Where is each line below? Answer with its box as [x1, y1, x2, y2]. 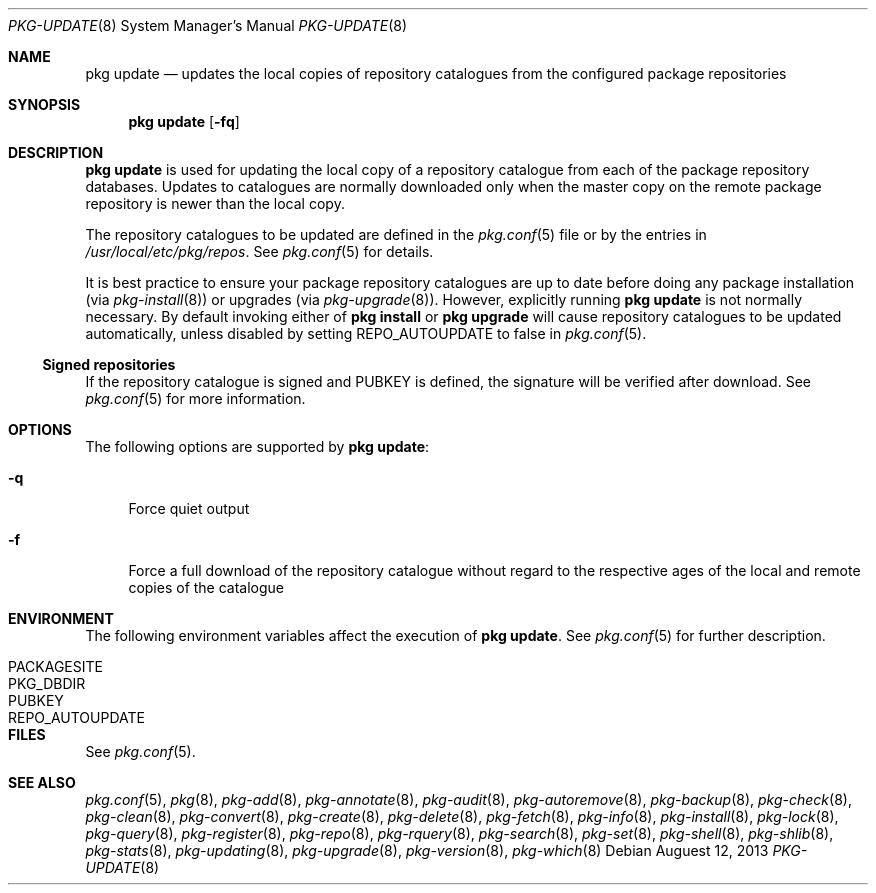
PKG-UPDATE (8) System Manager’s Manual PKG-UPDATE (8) [8, 17, 408, 34]
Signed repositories [42, 356, 176, 373]
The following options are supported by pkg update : [85, 438, 430, 455]
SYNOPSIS [8, 96, 81, 113]
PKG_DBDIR [8, 675, 86, 692]
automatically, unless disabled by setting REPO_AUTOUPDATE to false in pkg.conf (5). [85, 325, 647, 342]
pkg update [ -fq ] [128, 113, 240, 130]
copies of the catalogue [128, 579, 285, 596]
